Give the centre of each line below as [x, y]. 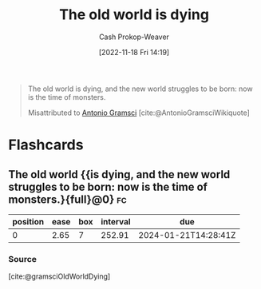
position [28, 221]
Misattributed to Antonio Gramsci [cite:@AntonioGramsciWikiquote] [138, 113]
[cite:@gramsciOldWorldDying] [59, 276]
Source [23, 259]
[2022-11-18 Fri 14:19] [134, 52]
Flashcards [46, 145]
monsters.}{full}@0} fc [68, 199]
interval [116, 221]
